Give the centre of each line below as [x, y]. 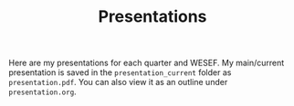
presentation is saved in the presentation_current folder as [120, 72]
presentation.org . [42, 92]
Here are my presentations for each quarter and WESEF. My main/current [147, 63]
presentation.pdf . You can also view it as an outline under [118, 82]
